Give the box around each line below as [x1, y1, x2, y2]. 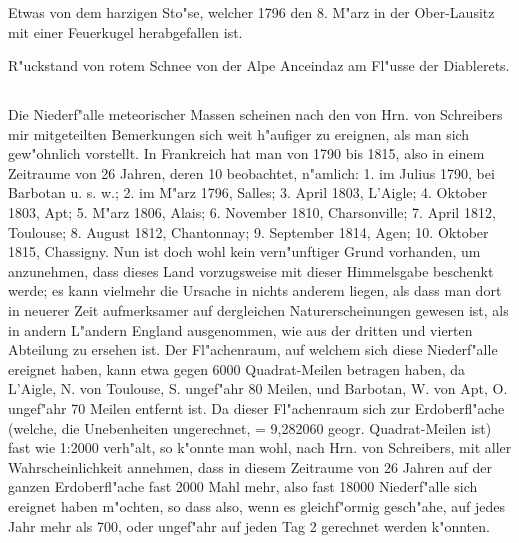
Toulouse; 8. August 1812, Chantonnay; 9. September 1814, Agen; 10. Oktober [8, 221, 489, 242]
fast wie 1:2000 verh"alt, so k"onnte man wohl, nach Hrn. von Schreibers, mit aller [8, 437, 512, 458]
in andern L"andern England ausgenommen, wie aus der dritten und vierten [8, 319, 473, 340]
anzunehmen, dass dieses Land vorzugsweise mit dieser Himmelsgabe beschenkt [8, 260, 494, 281]
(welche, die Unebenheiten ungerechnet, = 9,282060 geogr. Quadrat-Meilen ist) [8, 417, 492, 438]
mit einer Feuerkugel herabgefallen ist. [8, 21, 243, 42]
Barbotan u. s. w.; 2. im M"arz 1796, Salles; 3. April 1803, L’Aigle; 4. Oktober [8, 182, 488, 203]
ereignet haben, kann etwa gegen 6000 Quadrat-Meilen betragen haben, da [8, 358, 466, 379]
